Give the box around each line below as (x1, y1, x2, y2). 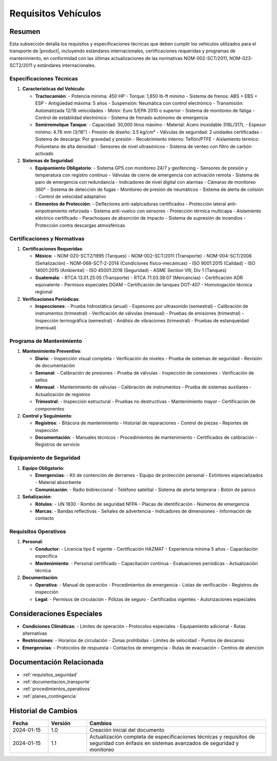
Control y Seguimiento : (22, 413, 73, 419)
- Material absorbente (35, 479, 82, 485)
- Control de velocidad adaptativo (35, 193, 106, 200)
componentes (35, 405, 65, 412)
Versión (51, 719, 71, 727)
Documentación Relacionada (9, 658, 104, 667)
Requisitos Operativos (9, 528, 66, 535)
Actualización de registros (35, 391, 91, 397)
